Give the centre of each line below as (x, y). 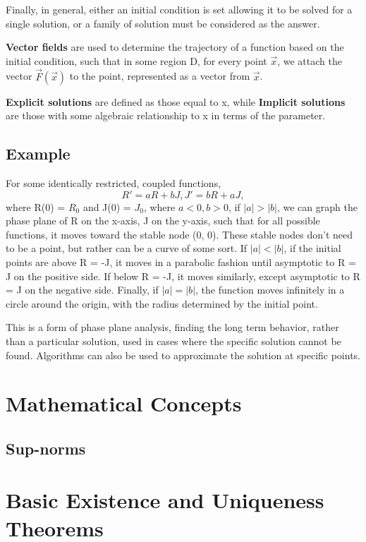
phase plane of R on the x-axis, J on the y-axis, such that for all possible (163, 221)
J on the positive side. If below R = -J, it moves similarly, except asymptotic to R (183, 276)
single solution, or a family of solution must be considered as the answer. (163, 23)
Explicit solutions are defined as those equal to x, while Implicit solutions (176, 101)
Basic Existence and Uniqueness (165, 500)
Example (38, 153)
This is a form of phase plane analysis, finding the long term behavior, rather (172, 327)
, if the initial (312, 248)
